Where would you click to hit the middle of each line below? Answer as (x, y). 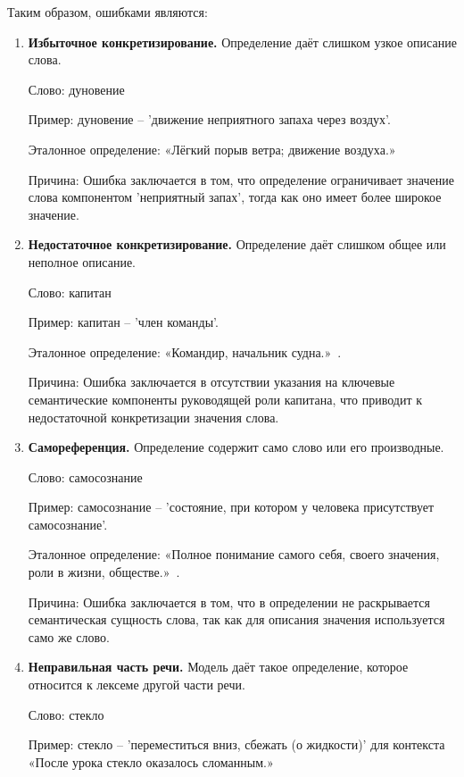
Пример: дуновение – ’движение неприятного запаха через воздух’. (209, 119)
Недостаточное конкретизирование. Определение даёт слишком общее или (237, 244)
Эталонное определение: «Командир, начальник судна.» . (185, 351)
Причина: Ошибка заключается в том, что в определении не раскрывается (229, 602)
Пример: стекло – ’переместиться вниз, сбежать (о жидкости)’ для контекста (236, 744)
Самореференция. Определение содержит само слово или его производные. (236, 447)
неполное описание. (82, 261)
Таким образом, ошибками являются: (108, 12)
